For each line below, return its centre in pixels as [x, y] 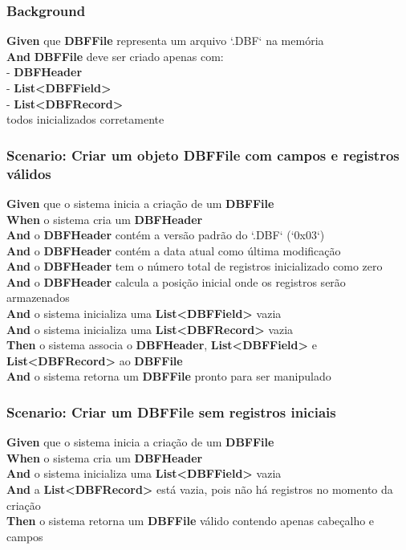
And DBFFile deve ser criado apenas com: [115, 56]
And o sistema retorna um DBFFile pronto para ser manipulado [169, 376]
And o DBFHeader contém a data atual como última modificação [174, 250]
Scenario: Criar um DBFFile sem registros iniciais [171, 411]
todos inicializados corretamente [85, 119]
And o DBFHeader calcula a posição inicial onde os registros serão [176, 281]
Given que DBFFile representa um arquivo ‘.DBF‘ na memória [165, 41]
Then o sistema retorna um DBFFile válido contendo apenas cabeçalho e [191, 521]
